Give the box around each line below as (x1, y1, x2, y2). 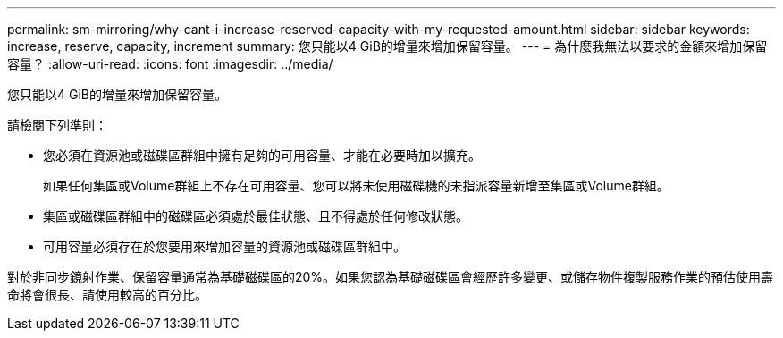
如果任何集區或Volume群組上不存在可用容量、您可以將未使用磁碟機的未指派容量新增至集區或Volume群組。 (43, 178, 669, 193)
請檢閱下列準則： (7, 117, 107, 132)
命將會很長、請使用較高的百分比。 (7, 287, 207, 302)
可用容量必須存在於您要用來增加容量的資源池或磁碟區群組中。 (43, 239, 406, 254)
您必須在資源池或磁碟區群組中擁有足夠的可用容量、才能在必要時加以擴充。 (43, 148, 481, 163)
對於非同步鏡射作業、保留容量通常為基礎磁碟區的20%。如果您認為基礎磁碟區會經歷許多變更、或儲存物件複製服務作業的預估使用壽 (7, 269, 774, 284)
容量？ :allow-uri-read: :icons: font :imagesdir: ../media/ (7, 56, 333, 72)
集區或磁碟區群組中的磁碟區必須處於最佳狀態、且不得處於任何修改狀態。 (43, 208, 468, 224)
